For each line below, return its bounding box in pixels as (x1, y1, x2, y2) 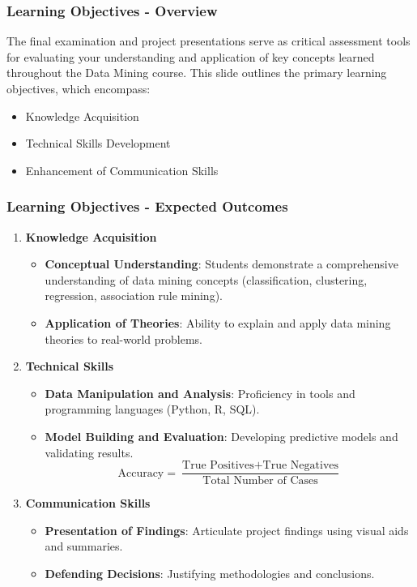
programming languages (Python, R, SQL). (45, 401, 260, 418)
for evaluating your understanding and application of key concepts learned (6, 48, 375, 65)
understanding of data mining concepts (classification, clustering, (45, 271, 368, 288)
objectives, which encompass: (6, 80, 151, 96)
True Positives (182, 460, 254, 472)
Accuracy (117, 467, 164, 479)
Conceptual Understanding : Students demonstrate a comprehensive (45, 255, 398, 272)
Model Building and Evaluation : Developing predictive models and (45, 427, 398, 444)
